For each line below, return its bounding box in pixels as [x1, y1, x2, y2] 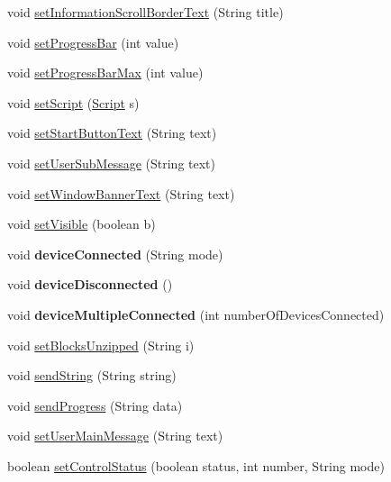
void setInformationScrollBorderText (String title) [7, 3, 284, 21]
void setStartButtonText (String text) [7, 123, 217, 142]
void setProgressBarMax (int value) [7, 63, 204, 82]
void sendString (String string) [7, 366, 177, 385]
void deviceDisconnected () [7, 275, 173, 294]
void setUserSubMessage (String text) [7, 153, 216, 172]
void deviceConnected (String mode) [7, 244, 223, 263]
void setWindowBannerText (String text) [7, 184, 235, 203]
